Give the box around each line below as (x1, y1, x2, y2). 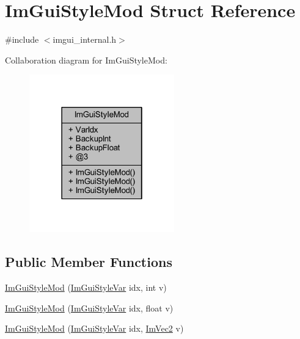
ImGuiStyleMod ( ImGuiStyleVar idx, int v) (5, 280, 167, 293)
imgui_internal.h (53, 33, 117, 46)
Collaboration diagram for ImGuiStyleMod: (5, 53, 167, 66)
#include (5, 33, 39, 46)
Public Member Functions (5, 252, 172, 271)
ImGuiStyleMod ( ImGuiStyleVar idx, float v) (5, 301, 174, 314)
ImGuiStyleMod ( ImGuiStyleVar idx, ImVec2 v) (5, 322, 184, 335)
